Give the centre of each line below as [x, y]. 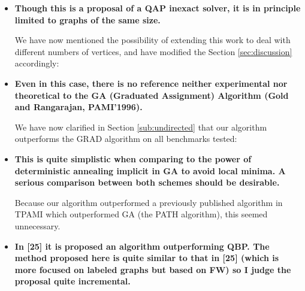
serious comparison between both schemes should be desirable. [147, 182]
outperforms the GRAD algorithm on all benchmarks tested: [126, 139]
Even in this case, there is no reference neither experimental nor [151, 83]
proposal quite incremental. [73, 281]
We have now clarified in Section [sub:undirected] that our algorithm [141, 127]
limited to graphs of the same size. [87, 19]
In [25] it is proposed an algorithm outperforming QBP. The [142, 246]
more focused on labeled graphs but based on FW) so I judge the [153, 269]
